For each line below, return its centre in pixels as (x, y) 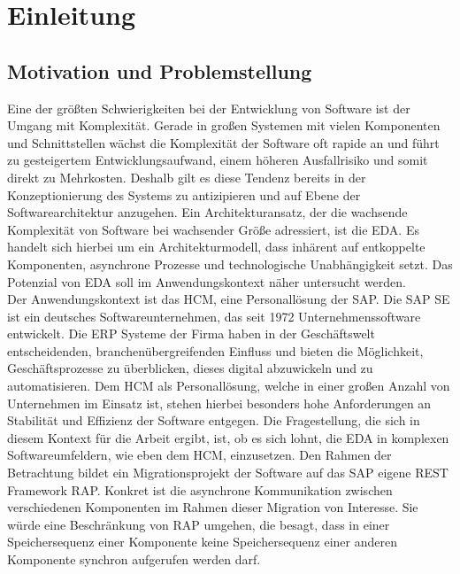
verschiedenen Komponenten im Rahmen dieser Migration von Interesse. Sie (213, 507)
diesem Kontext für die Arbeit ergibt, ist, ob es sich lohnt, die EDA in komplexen (228, 437)
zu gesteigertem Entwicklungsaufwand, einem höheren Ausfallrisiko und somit (218, 160)
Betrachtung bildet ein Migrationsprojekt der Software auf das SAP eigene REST (228, 473)
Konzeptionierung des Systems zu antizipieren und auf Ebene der (184, 194)
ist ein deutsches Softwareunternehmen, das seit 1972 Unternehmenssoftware (214, 316)
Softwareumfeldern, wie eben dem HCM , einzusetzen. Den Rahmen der (199, 455)
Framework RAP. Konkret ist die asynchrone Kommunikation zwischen (200, 489)
